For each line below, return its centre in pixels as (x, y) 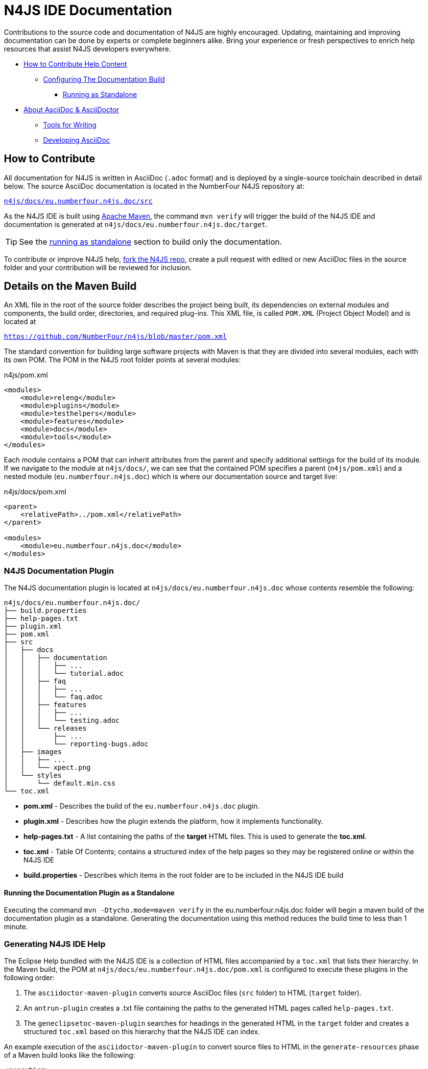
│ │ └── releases (45, 728)
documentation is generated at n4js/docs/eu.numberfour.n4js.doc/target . (136, 224)
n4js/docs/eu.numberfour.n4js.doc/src (78, 201)
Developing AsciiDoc (77, 140)
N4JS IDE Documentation (88, 10)
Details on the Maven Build (70, 286)
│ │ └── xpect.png (48, 768)
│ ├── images (33, 752)
